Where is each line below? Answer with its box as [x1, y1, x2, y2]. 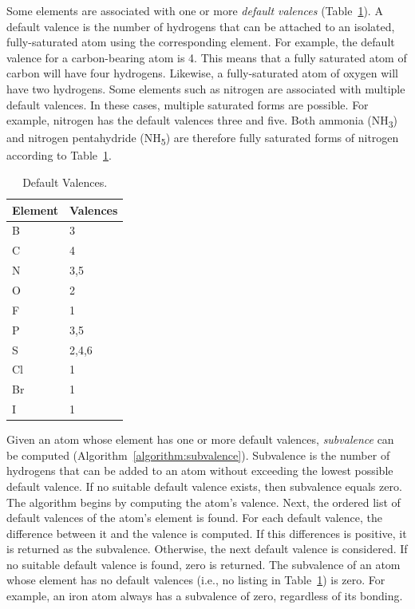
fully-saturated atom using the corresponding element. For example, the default [6, 34, 395, 50]
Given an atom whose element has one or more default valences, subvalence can [6, 431, 394, 448]
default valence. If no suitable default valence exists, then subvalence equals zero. [6, 477, 402, 494]
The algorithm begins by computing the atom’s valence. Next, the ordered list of [6, 493, 401, 510]
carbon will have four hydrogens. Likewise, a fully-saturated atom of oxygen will [6, 65, 398, 81]
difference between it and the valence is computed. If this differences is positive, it [6, 524, 407, 541]
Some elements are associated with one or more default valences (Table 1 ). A [6, 2, 383, 18]
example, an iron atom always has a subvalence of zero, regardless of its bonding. [6, 587, 403, 604]
